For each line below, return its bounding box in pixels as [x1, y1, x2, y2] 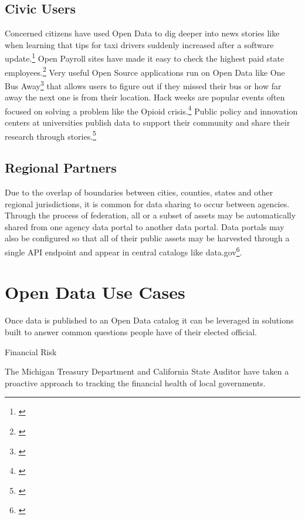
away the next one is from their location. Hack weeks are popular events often [5, 91, 285, 103]
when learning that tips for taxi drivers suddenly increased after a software [5, 38, 274, 50]
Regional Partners [5, 159, 117, 177]
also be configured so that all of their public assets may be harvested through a [5, 232, 290, 244]
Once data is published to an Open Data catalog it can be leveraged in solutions [5, 314, 294, 326]
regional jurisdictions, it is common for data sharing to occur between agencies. [5, 197, 290, 210]
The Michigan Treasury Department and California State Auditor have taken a [5, 365, 289, 378]
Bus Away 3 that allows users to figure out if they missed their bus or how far [5, 77, 282, 92]
